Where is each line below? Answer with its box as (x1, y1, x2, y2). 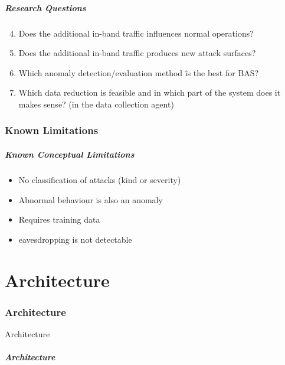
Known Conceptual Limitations (5, 148, 135, 160)
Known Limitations (5, 123, 99, 138)
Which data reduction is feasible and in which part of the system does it (18, 86, 281, 99)
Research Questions (5, 1, 86, 14)
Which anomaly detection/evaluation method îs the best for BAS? (18, 66, 259, 79)
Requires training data (18, 213, 100, 226)
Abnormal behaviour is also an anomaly (18, 193, 163, 206)
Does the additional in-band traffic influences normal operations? (18, 27, 254, 39)
